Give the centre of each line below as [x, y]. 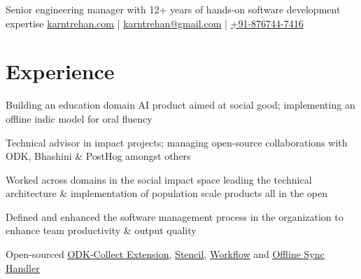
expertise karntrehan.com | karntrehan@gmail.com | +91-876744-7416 [155, 23]
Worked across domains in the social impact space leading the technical [159, 179]
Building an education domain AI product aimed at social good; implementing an [180, 105]
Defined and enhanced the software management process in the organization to [175, 216]
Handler [23, 267]
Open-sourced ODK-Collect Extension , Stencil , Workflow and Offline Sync [165, 254]
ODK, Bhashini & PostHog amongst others [98, 156]
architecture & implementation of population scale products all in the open [167, 193]
